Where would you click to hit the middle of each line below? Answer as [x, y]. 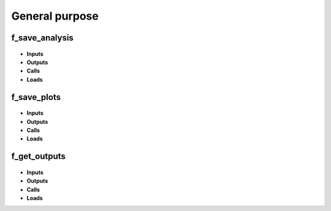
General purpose [55, 16]
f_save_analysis [42, 38]
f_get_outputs [38, 156]
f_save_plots [36, 97]
